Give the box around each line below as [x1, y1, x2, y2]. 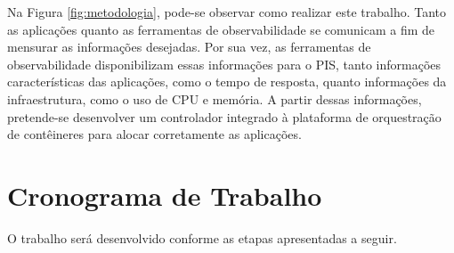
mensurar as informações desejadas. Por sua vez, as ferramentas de [7, 37, 371, 56]
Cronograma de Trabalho [7, 176, 322, 213]
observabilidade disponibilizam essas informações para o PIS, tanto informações [7, 54, 442, 73]
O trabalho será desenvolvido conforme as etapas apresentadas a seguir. [7, 228, 397, 247]
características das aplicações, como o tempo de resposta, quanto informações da [7, 72, 447, 91]
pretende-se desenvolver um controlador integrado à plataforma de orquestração [7, 107, 442, 126]
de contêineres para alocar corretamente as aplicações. [7, 125, 302, 143]
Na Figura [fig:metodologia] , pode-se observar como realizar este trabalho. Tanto [7, 3, 447, 20]
